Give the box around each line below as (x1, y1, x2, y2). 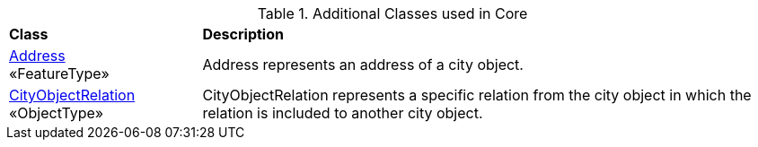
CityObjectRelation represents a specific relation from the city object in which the (202, 86, 752, 104)
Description (202, 25, 284, 43)
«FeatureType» (9, 65, 110, 82)
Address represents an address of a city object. (202, 56, 524, 73)
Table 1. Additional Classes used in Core (257, 4, 528, 22)
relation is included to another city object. (202, 104, 483, 122)
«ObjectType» (9, 104, 104, 122)
